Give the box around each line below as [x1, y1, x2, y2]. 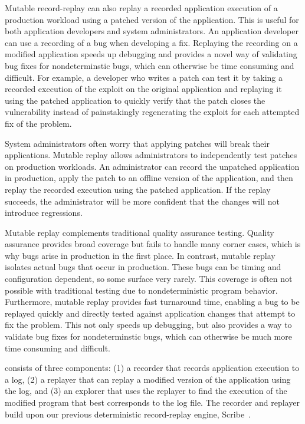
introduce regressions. [5, 206, 83, 219]
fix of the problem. [5, 117, 72, 129]
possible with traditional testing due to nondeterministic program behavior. [5, 284, 278, 296]
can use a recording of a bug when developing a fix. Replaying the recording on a [5, 36, 298, 48]
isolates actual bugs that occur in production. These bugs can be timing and [5, 261, 281, 273]
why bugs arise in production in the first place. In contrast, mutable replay [5, 249, 276, 261]
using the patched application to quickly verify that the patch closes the [5, 94, 265, 106]
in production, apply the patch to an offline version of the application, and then [5, 172, 293, 184]
